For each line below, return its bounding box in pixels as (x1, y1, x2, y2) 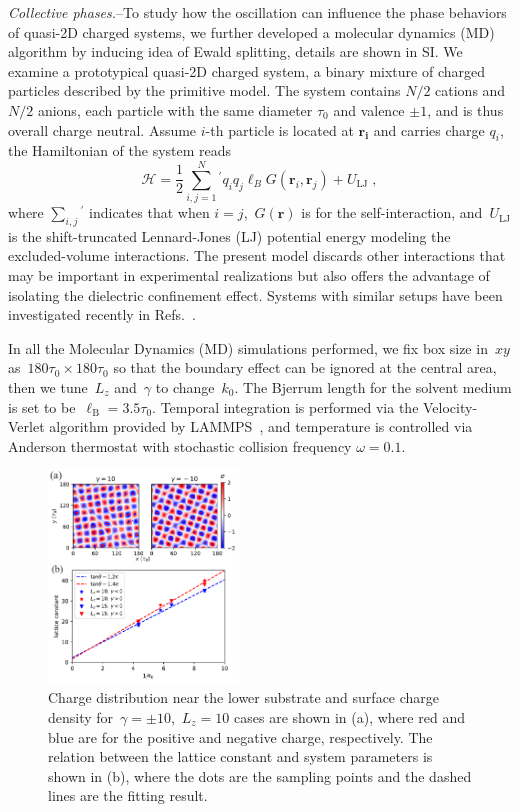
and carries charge (373, 119, 485, 140)
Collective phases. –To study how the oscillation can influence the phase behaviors (8, 2, 507, 22)
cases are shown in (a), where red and (234, 707, 465, 728)
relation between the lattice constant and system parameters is (48, 746, 433, 767)
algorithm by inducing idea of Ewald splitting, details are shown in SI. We (8, 41, 463, 62)
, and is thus (427, 99, 504, 120)
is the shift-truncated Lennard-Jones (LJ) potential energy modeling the (8, 225, 451, 246)
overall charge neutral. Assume (8, 119, 197, 140)
